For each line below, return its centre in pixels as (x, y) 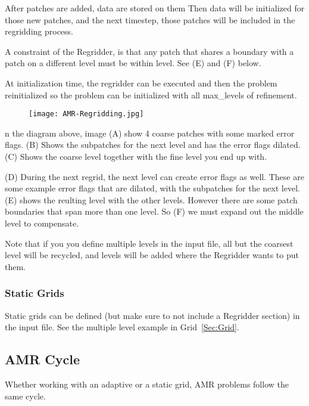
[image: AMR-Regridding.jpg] (86, 114)
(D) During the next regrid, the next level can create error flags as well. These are (154, 176)
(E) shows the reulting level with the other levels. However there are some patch (151, 199)
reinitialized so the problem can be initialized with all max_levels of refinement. (151, 94)
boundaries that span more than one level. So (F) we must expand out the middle (154, 211)
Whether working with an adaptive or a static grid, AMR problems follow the (147, 384)
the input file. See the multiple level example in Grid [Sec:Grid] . (122, 327)
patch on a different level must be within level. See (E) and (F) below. (133, 63)
